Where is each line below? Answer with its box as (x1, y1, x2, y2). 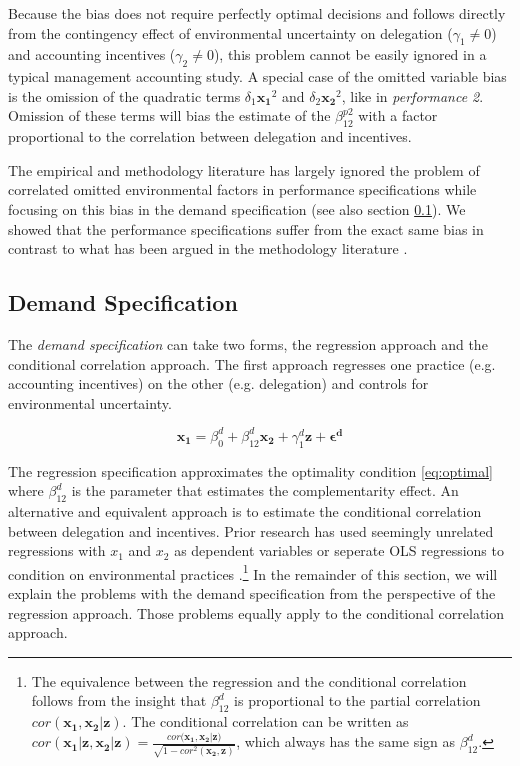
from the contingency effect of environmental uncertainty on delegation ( (8, 22, 453, 43)
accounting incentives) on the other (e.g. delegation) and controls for (8, 373, 429, 394)
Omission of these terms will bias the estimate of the (8, 105, 331, 126)
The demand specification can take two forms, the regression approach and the (8, 333, 488, 354)
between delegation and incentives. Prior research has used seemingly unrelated (8, 520, 494, 541)
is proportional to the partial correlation (234, 690, 481, 711)
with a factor (358, 105, 438, 126)
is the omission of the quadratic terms (8, 85, 241, 106)
